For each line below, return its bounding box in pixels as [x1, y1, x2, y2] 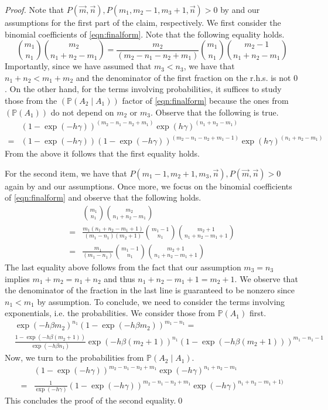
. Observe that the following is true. [150, 106, 279, 118]
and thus [104, 272, 135, 284]
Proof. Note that [5, 4, 64, 15]
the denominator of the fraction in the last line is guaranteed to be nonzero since [5, 284, 295, 296]
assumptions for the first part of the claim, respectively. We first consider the [5, 16, 281, 28]
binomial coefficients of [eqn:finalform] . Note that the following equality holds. [5, 28, 285, 40]
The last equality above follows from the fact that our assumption [5, 260, 241, 273]
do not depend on [50, 106, 114, 118]
